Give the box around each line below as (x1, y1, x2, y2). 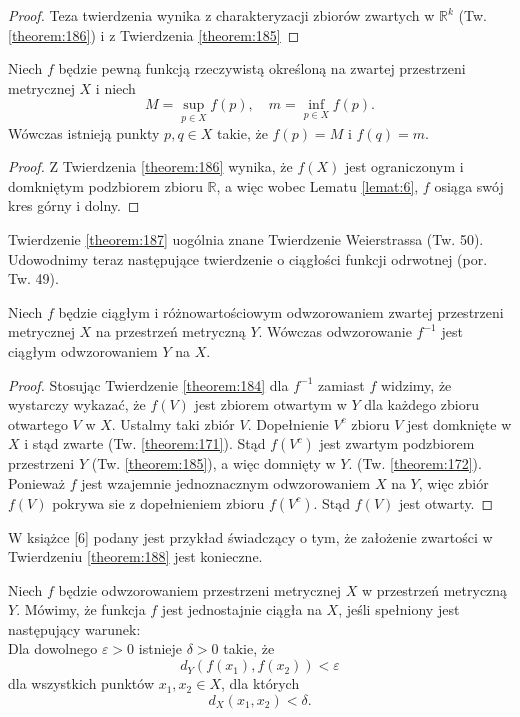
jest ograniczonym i (344, 156, 464, 177)
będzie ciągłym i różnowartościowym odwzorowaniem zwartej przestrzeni (58, 301, 504, 322)
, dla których (220, 673, 300, 694)
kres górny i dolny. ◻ (8, 195, 140, 216)
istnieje (138, 638, 183, 659)
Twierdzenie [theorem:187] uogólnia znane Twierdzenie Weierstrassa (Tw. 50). (8, 228, 484, 249)
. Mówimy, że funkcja (16, 599, 146, 620)
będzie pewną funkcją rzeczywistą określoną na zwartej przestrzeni (58, 58, 466, 79)
